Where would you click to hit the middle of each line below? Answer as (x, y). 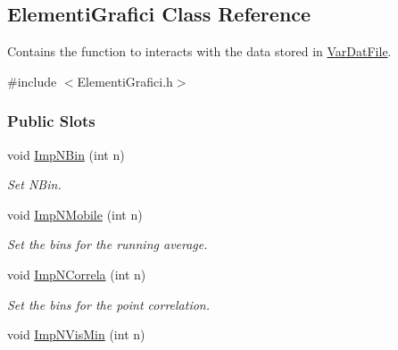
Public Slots (51, 121)
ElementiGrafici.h (125, 81)
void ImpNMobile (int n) (75, 214)
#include (32, 81)
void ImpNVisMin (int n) (76, 334)
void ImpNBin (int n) (66, 154)
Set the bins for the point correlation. (109, 304)
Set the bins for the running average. (108, 244)
